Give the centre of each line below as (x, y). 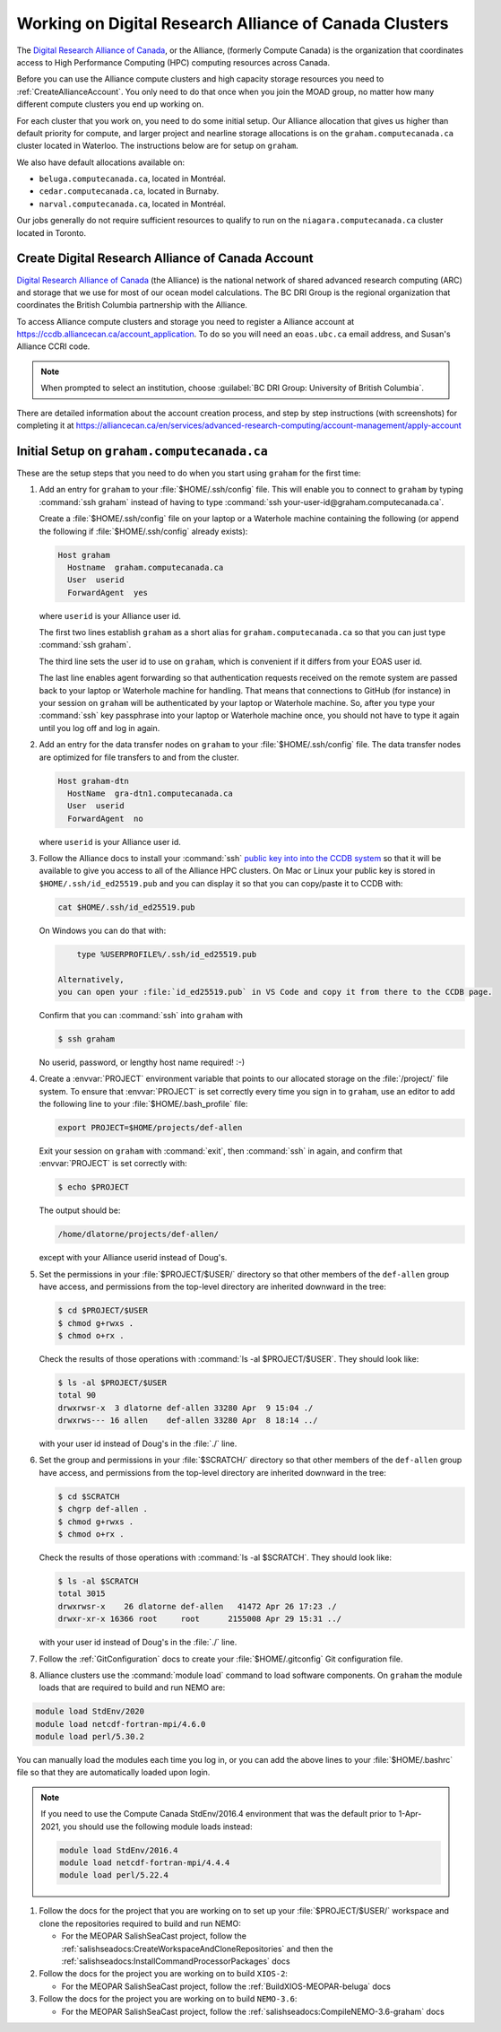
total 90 (77, 1395)
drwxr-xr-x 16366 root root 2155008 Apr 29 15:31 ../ (200, 1619)
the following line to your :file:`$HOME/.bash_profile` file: (143, 1104)
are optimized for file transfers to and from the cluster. (139, 757)
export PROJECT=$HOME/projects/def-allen (150, 1128)
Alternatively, (91, 979)
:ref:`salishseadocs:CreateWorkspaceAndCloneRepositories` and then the (197, 1949)
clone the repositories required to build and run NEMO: (140, 1923)
